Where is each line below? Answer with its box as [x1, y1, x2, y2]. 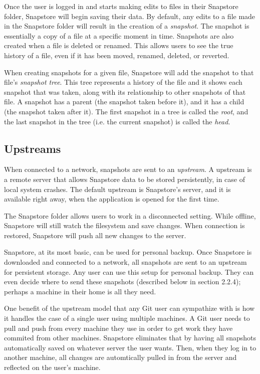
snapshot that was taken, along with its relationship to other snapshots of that [4, 86, 246, 97]
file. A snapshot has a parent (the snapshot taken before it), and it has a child [4, 96, 244, 107]
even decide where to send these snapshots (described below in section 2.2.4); [4, 276, 241, 287]
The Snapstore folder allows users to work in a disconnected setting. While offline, [4, 210, 256, 221]
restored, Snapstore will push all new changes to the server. [4, 230, 186, 240]
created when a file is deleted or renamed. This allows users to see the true [4, 40, 233, 51]
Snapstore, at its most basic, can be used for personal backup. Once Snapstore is [4, 247, 252, 257]
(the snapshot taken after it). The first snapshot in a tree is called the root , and [4, 106, 248, 116]
